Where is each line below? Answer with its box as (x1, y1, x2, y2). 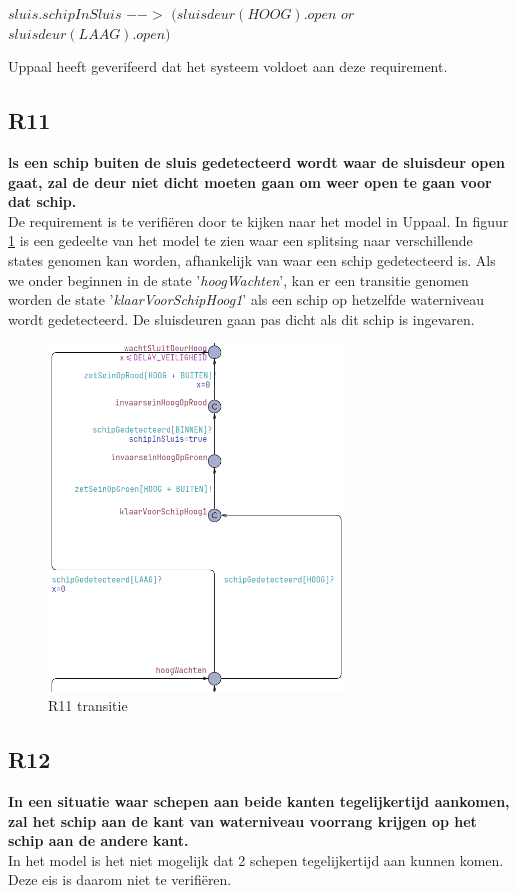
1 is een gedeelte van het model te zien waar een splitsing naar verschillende (8, 230, 473, 251)
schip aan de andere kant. (8, 830, 189, 851)
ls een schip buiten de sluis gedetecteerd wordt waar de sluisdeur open (8, 151, 506, 172)
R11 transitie (48, 695, 128, 716)
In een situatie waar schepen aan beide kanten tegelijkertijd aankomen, (8, 791, 510, 812)
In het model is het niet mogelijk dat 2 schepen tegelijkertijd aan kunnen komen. (8, 849, 504, 870)
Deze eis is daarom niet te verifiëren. (8, 869, 232, 890)
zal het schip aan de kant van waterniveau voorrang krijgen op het (8, 810, 477, 831)
